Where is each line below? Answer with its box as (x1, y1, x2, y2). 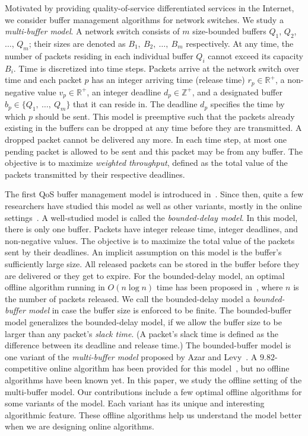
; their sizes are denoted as (28, 37, 126, 49)
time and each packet (5, 73, 82, 86)
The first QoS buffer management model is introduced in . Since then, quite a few (5, 188, 304, 200)
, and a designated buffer (192, 85, 282, 98)
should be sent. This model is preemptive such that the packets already (35, 110, 295, 122)
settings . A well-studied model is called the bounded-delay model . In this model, (5, 211, 298, 223)
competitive (5, 362, 47, 374)
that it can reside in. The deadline (73, 98, 198, 110)
